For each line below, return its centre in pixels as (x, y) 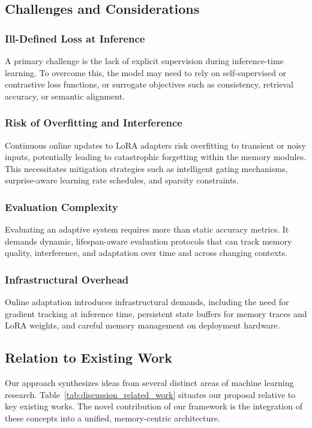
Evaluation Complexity (61, 207)
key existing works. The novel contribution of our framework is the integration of (154, 406)
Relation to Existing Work (88, 358)
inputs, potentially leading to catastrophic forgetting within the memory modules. (156, 157)
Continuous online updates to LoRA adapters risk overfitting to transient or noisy (155, 145)
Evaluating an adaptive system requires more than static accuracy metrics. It (147, 229)
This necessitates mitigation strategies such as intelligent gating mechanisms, (146, 168)
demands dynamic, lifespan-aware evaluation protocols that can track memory (148, 241)
